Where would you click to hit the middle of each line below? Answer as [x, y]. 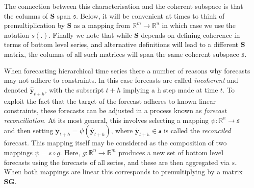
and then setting [29, 130]
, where [122, 130]
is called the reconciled [197, 130]
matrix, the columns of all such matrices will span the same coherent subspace [122, 54]
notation [17, 35]
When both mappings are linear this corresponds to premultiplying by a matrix [123, 172]
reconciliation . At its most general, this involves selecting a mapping [106, 120]
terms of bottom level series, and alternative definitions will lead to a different [121, 44]
